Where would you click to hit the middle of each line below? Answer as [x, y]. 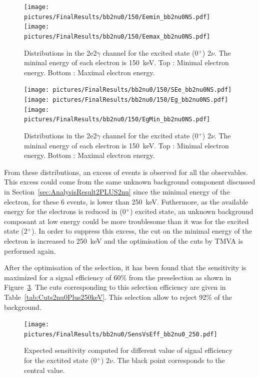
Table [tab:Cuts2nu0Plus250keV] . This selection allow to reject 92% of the [118, 297]
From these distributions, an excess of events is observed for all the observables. [126, 172]
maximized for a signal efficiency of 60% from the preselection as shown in [118, 277]
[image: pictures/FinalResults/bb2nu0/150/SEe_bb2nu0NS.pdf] [128, 90]
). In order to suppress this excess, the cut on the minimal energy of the [142, 231]
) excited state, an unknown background [192, 211]
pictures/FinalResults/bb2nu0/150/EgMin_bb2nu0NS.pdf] [117, 120]
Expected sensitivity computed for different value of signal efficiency [128, 350]
